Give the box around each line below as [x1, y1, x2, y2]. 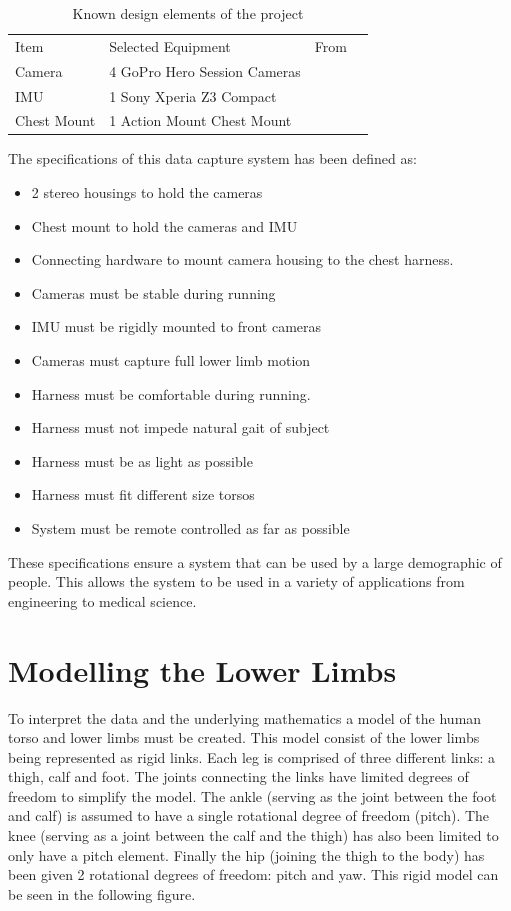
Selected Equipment [109, 35, 231, 56]
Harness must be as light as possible [31, 450, 253, 471]
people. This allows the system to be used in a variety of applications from [8, 571, 465, 592]
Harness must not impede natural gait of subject [31, 417, 330, 438]
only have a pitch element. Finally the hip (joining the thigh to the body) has [8, 844, 485, 865]
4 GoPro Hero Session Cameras [109, 60, 301, 81]
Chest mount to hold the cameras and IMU [31, 215, 298, 236]
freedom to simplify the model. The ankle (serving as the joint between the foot [8, 785, 497, 806]
